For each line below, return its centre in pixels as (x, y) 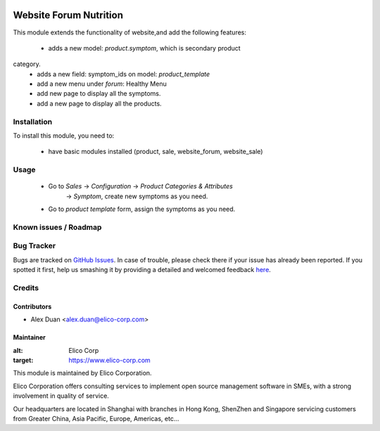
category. (27, 64)
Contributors (32, 307)
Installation (33, 122)
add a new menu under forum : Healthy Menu (102, 84)
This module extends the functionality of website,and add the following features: (129, 32)
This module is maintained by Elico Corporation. (82, 373)
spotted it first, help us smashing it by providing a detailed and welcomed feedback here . (142, 270)
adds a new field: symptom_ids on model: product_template (123, 74)
